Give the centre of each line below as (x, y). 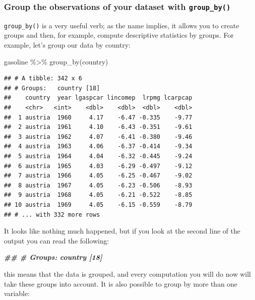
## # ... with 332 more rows (52, 214)
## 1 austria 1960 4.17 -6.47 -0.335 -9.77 (98, 117)
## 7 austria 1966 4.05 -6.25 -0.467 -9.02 (98, 176)
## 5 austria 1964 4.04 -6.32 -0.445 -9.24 (98, 156)
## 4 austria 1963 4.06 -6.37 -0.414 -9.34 (98, 147)
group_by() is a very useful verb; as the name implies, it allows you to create (122, 25)
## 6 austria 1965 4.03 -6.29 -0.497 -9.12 (98, 166)
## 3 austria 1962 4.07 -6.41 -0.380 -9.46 (98, 137)
